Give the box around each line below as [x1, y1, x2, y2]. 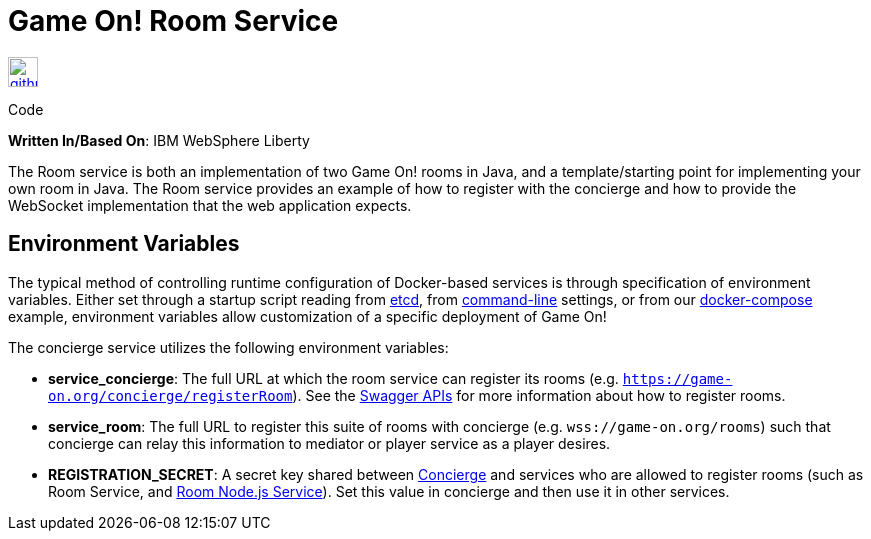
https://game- [622, 370, 733, 387]
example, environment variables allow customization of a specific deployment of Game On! [8, 307, 607, 325]
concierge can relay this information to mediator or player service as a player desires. [48, 434, 611, 452]
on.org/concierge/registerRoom [48, 387, 293, 404]
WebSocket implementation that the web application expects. [8, 196, 412, 214]
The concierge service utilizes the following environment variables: [8, 338, 449, 356]
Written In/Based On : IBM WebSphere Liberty [8, 131, 310, 149]
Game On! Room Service [8, 4, 339, 38]
